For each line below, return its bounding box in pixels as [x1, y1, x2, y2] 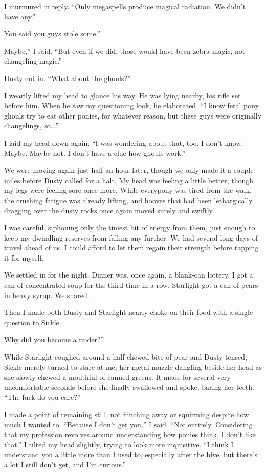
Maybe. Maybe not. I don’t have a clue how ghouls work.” [4, 147, 186, 158]
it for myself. [4, 252, 44, 263]
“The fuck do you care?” [4, 391, 81, 402]
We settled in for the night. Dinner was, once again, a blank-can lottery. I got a [4, 269, 253, 280]
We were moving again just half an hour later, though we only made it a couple [4, 165, 254, 175]
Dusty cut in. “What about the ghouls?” [4, 72, 131, 83]
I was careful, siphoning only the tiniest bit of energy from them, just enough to [4, 222, 255, 233]
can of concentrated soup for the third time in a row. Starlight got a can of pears [4, 280, 258, 290]
